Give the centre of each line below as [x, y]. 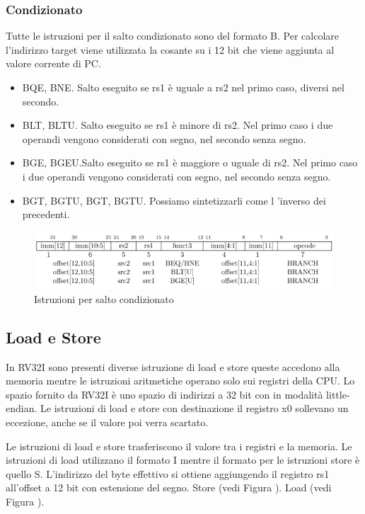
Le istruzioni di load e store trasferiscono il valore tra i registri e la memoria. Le [179, 446]
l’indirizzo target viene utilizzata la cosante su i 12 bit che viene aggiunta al [170, 49]
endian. [22, 408]
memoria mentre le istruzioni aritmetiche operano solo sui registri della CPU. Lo [180, 381]
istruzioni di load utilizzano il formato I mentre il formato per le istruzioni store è [183, 460]
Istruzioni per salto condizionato [104, 298]
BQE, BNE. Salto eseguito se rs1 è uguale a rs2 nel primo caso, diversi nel [183, 87]
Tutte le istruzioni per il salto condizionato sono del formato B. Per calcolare [172, 36]
